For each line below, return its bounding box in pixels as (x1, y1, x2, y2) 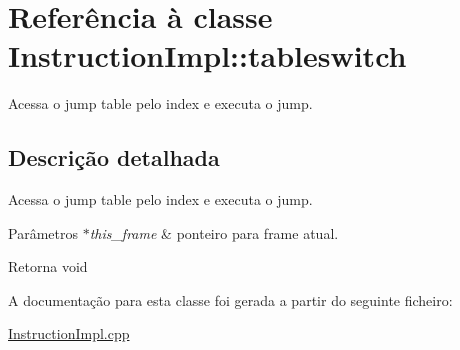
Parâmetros (8, 222, 78, 243)
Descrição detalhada (8, 142, 220, 173)
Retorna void (8, 256, 88, 277)
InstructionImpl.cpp (8, 323, 130, 344)
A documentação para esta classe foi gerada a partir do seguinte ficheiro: (8, 289, 453, 310)
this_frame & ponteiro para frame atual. (89, 222, 339, 243)
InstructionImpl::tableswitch (8, 35, 407, 76)
